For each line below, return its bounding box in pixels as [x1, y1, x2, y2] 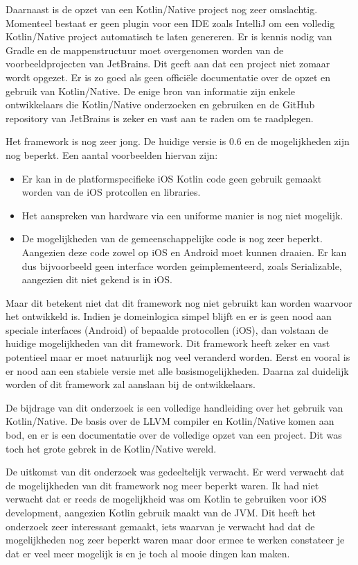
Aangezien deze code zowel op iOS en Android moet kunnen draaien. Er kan [21, 244, 347, 259]
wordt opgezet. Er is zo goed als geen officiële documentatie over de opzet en [6, 69, 330, 84]
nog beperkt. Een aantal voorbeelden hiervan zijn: [6, 147, 218, 162]
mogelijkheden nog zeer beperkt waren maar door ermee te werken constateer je [6, 532, 345, 547]
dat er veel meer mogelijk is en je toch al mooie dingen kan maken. [6, 546, 290, 560]
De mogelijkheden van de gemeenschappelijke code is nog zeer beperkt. [21, 231, 323, 246]
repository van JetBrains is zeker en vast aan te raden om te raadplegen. [6, 110, 314, 125]
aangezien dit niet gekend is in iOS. [21, 272, 172, 287]
